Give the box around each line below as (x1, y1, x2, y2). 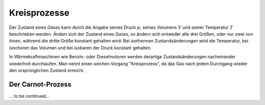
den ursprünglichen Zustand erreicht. (9, 67, 85, 73)
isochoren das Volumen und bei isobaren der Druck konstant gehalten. (9, 44, 152, 51)
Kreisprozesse (9, 7, 70, 18)
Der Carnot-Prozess (9, 80, 72, 88)
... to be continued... (9, 93, 50, 99)
